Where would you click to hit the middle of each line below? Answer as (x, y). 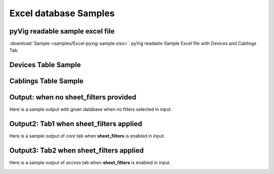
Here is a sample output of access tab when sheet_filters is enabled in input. (90, 163)
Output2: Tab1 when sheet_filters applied (76, 124)
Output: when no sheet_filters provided (73, 97)
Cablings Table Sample (46, 81)
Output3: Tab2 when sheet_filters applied (77, 150)
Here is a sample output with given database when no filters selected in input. (91, 110)
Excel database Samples (62, 13)
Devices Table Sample (45, 65)
